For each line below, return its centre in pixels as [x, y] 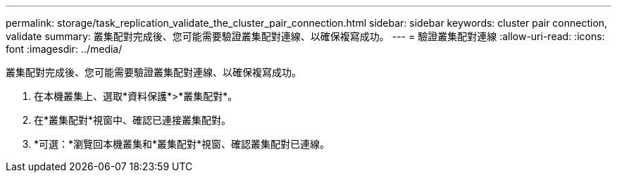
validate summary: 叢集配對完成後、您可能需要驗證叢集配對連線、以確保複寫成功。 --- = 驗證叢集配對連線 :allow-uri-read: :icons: [305, 36]
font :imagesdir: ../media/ [64, 49]
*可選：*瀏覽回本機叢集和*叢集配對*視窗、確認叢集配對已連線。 [182, 144]
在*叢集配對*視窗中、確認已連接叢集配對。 [133, 120]
